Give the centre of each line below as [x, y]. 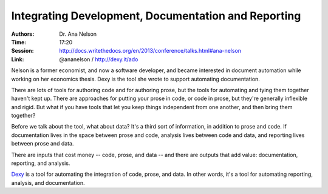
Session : [22, 51]
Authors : [23, 34]
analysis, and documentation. [48, 182]
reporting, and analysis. [41, 163]
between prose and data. [43, 144]
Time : [19, 42]
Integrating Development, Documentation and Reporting [156, 16]
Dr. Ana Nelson [78, 34]
